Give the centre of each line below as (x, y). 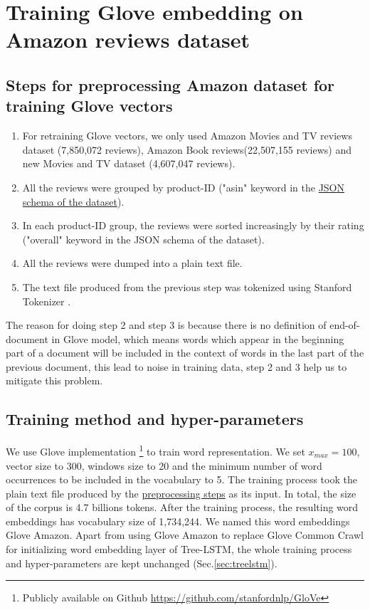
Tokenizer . (47, 301)
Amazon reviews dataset (128, 40)
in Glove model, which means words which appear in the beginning (198, 338)
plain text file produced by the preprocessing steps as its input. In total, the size (181, 493)
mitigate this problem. (54, 380)
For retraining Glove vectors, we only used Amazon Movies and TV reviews (187, 136)
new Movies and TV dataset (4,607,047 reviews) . (129, 163)
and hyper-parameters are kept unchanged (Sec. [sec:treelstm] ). (142, 563)
